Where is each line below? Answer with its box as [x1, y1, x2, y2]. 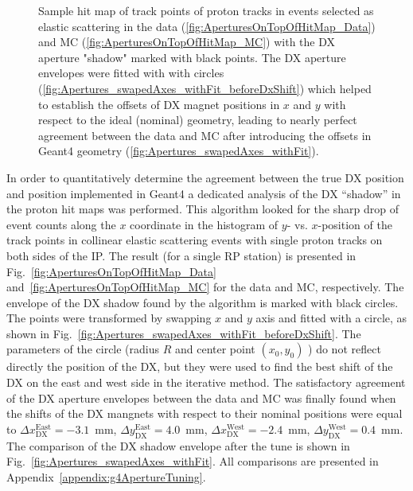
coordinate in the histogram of [130, 216, 279, 232]
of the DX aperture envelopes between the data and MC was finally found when [6, 389, 396, 406]
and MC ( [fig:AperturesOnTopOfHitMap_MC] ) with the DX [38, 33, 335, 50]
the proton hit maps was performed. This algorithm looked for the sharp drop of [6, 201, 399, 217]
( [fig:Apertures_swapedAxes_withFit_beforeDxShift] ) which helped [38, 80, 372, 96]
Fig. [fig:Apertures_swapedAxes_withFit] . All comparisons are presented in [6, 453, 379, 470]
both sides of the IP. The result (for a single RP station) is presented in [6, 247, 357, 263]
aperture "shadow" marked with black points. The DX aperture [38, 49, 346, 65]
